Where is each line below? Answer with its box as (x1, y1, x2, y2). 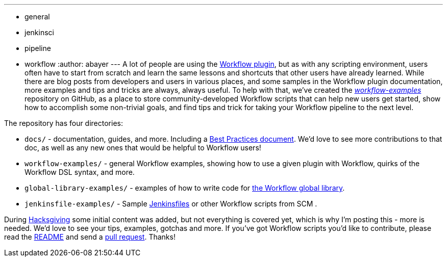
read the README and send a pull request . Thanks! (4, 232, 176, 241)
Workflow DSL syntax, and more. (24, 168, 135, 176)
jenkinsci (24, 28, 54, 37)
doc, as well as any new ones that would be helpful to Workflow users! (24, 143, 261, 152)
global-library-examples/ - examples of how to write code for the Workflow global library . (24, 184, 345, 192)
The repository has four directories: (4, 119, 123, 127)
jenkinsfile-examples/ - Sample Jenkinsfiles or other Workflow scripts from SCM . (24, 199, 317, 208)
